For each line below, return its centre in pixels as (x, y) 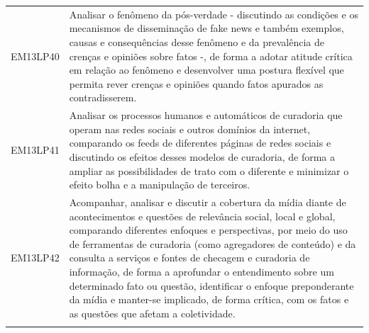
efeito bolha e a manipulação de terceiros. (160, 185)
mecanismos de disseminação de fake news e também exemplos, (206, 28)
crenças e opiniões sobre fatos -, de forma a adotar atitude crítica (211, 56)
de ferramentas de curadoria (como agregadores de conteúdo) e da (213, 243)
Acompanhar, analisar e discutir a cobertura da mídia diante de (208, 202)
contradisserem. (103, 97)
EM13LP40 (35, 56)
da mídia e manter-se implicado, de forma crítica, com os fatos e (209, 299)
